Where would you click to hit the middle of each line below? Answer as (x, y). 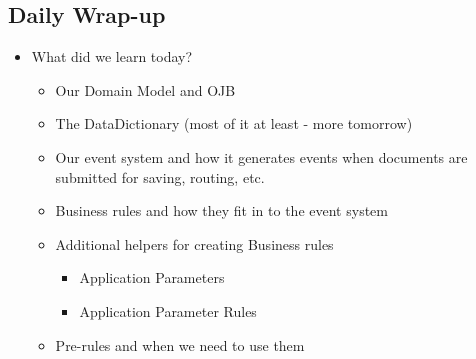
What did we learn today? (112, 56)
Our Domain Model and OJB (145, 89)
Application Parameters (152, 277)
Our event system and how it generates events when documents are (261, 156)
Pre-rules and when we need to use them (180, 344)
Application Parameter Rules (168, 310)
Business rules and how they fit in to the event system (221, 210)
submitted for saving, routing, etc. (160, 176)
